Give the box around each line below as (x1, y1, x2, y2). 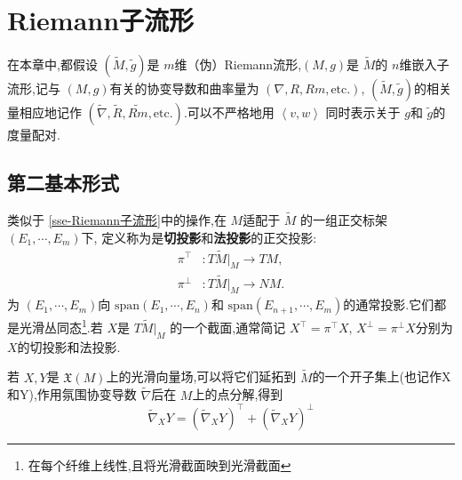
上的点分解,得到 (192, 385, 283, 404)
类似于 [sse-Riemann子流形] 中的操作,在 (7, 211, 227, 229)
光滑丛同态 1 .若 (19, 316, 103, 337)
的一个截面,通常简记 (170, 318, 286, 337)
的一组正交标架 (300, 211, 388, 229)
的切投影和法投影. (17, 337, 121, 356)
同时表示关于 (325, 103, 401, 122)
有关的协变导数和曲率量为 (109, 79, 259, 98)
